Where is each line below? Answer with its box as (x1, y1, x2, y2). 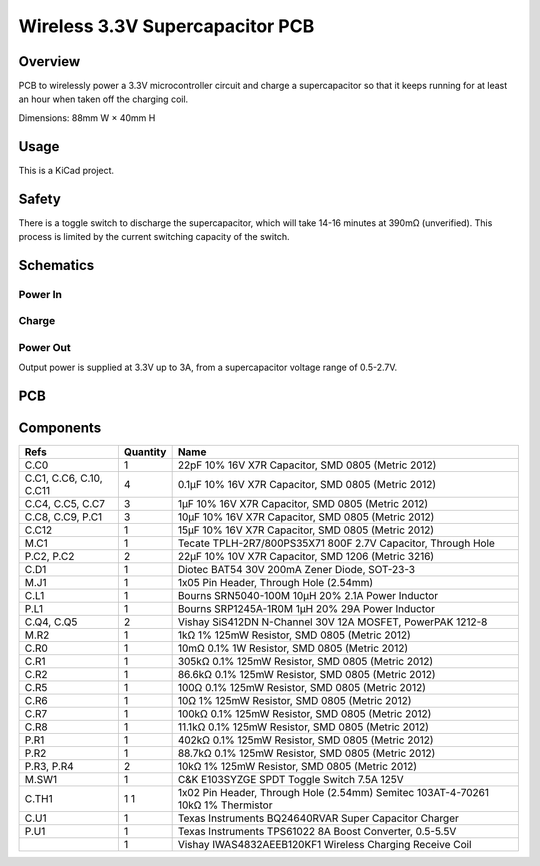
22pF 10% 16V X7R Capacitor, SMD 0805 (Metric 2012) (177, 458, 437, 472)
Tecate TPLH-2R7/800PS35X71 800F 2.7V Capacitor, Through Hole (177, 536, 495, 550)
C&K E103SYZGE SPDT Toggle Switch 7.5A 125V (177, 773, 404, 787)
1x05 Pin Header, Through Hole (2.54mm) (177, 576, 374, 590)
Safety (18, 190, 62, 207)
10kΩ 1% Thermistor (177, 798, 273, 812)
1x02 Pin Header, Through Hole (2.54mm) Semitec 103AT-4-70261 (177, 786, 490, 800)
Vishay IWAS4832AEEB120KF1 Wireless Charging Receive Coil (177, 838, 472, 852)
